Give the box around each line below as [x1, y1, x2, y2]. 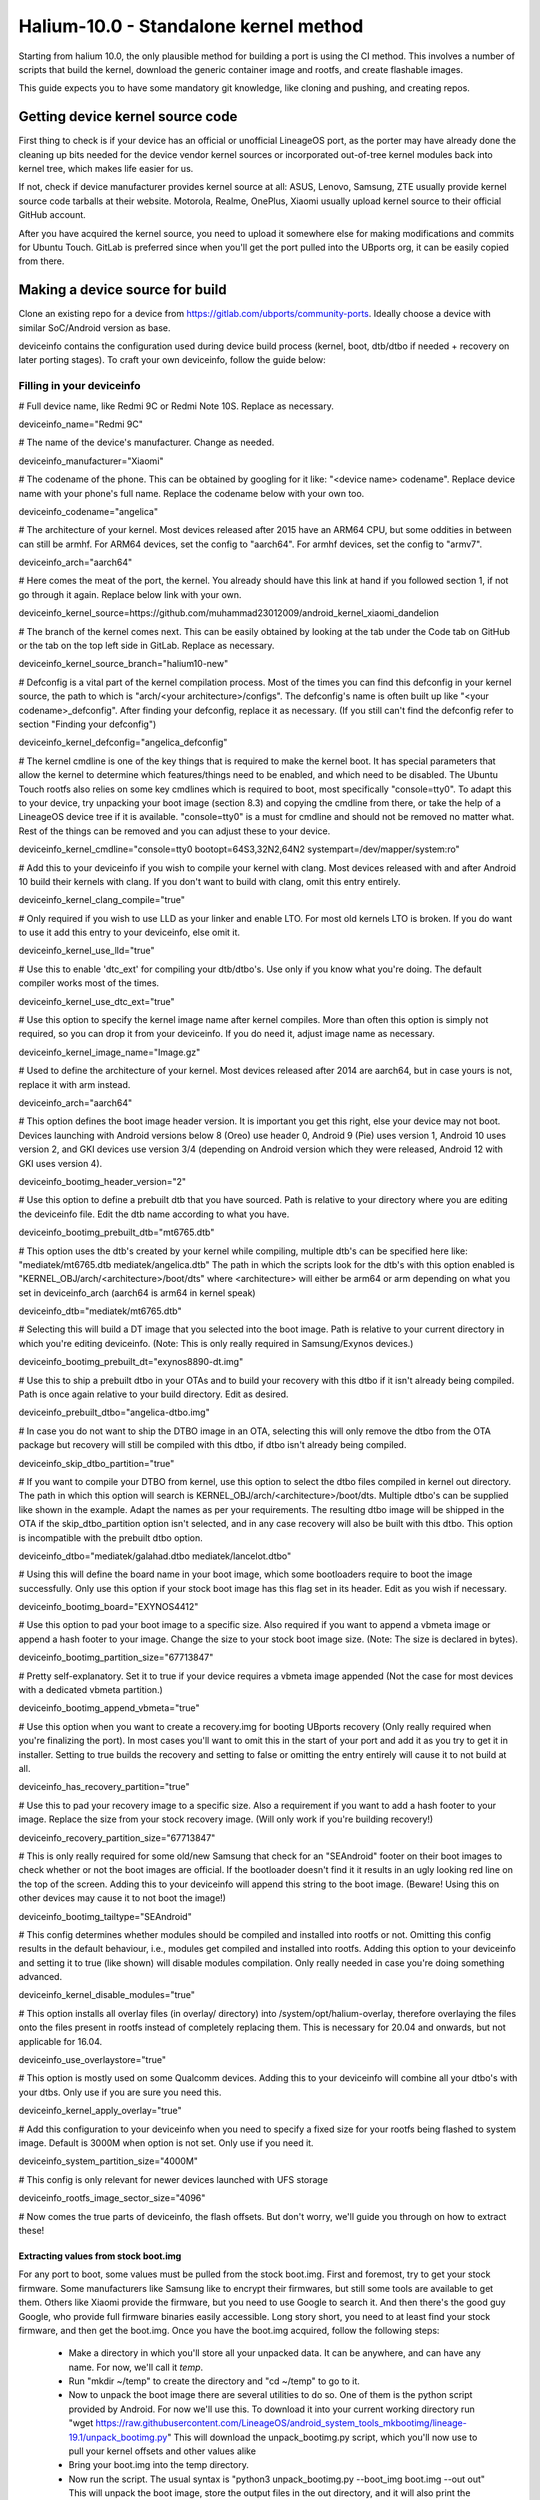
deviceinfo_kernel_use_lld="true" [18, 945, 155, 957]
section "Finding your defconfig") [18, 718, 157, 730]
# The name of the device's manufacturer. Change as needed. [18, 436, 275, 449]
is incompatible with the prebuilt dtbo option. [18, 1531, 204, 1544]
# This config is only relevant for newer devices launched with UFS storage [18, 2173, 329, 2185]
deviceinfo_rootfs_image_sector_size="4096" [18, 2192, 206, 2204]
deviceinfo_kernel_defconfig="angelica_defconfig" [18, 736, 228, 749]
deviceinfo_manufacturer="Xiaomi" [18, 455, 164, 467]
